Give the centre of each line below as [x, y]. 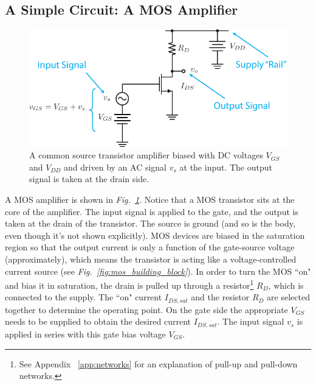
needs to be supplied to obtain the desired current [98, 321]
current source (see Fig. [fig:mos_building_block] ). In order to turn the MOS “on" [158, 271]
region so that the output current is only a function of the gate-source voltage [150, 247]
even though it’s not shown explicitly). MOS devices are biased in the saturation [155, 235]
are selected [288, 297]
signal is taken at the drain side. [89, 179]
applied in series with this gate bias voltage [85, 334]
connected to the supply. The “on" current [84, 297]
